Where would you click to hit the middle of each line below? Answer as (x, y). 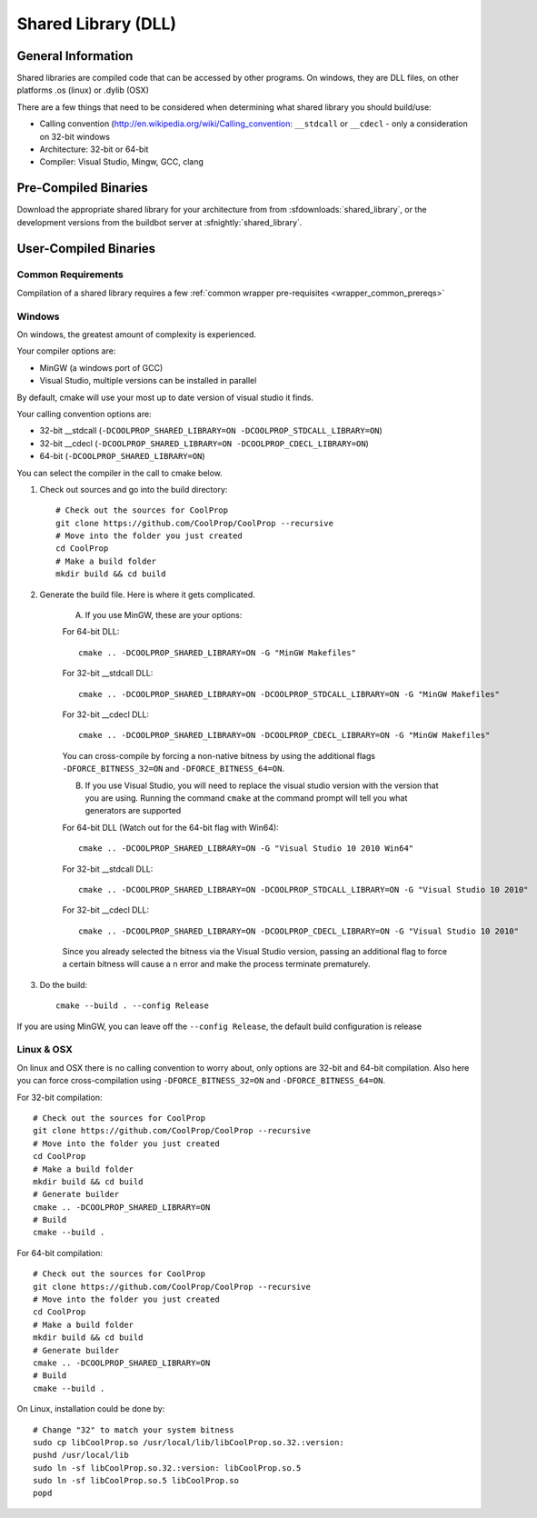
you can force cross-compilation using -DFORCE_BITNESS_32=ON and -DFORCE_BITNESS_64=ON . (201, 1081)
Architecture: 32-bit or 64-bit (94, 149)
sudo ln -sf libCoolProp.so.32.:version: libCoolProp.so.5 (167, 1468)
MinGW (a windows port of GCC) (101, 367)
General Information (75, 56)
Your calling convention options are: (84, 414)
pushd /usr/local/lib (81, 1455)
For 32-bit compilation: (60, 1097)
